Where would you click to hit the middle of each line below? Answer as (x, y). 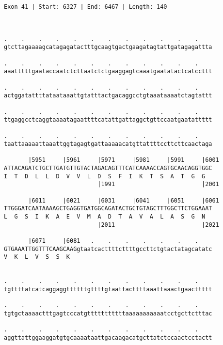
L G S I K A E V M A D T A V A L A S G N (105, 217)
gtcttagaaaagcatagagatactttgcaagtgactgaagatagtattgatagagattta (108, 47)
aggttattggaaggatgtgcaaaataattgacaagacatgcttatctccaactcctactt (108, 337)
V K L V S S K (37, 257)
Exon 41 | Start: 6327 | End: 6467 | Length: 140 (86, 7)
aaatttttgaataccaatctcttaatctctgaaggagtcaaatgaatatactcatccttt (108, 71)
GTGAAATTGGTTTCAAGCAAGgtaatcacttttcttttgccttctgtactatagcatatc (108, 249)
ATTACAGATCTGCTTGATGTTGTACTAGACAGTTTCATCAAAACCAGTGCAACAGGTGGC (108, 168)
